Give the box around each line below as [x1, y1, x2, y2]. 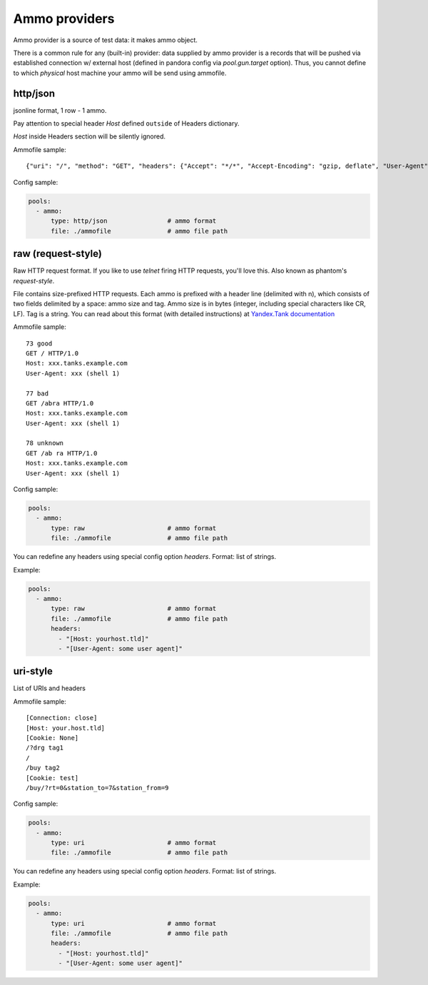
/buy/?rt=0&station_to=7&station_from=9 [26, 784, 169, 792]
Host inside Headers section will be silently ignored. [13, 132, 166, 141]
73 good [26, 339, 53, 348]
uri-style [13, 665, 53, 677]
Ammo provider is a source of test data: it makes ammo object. [13, 36, 198, 44]
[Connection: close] [26, 714, 98, 722]
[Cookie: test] [26, 774, 79, 782]
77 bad [26, 389, 49, 398]
